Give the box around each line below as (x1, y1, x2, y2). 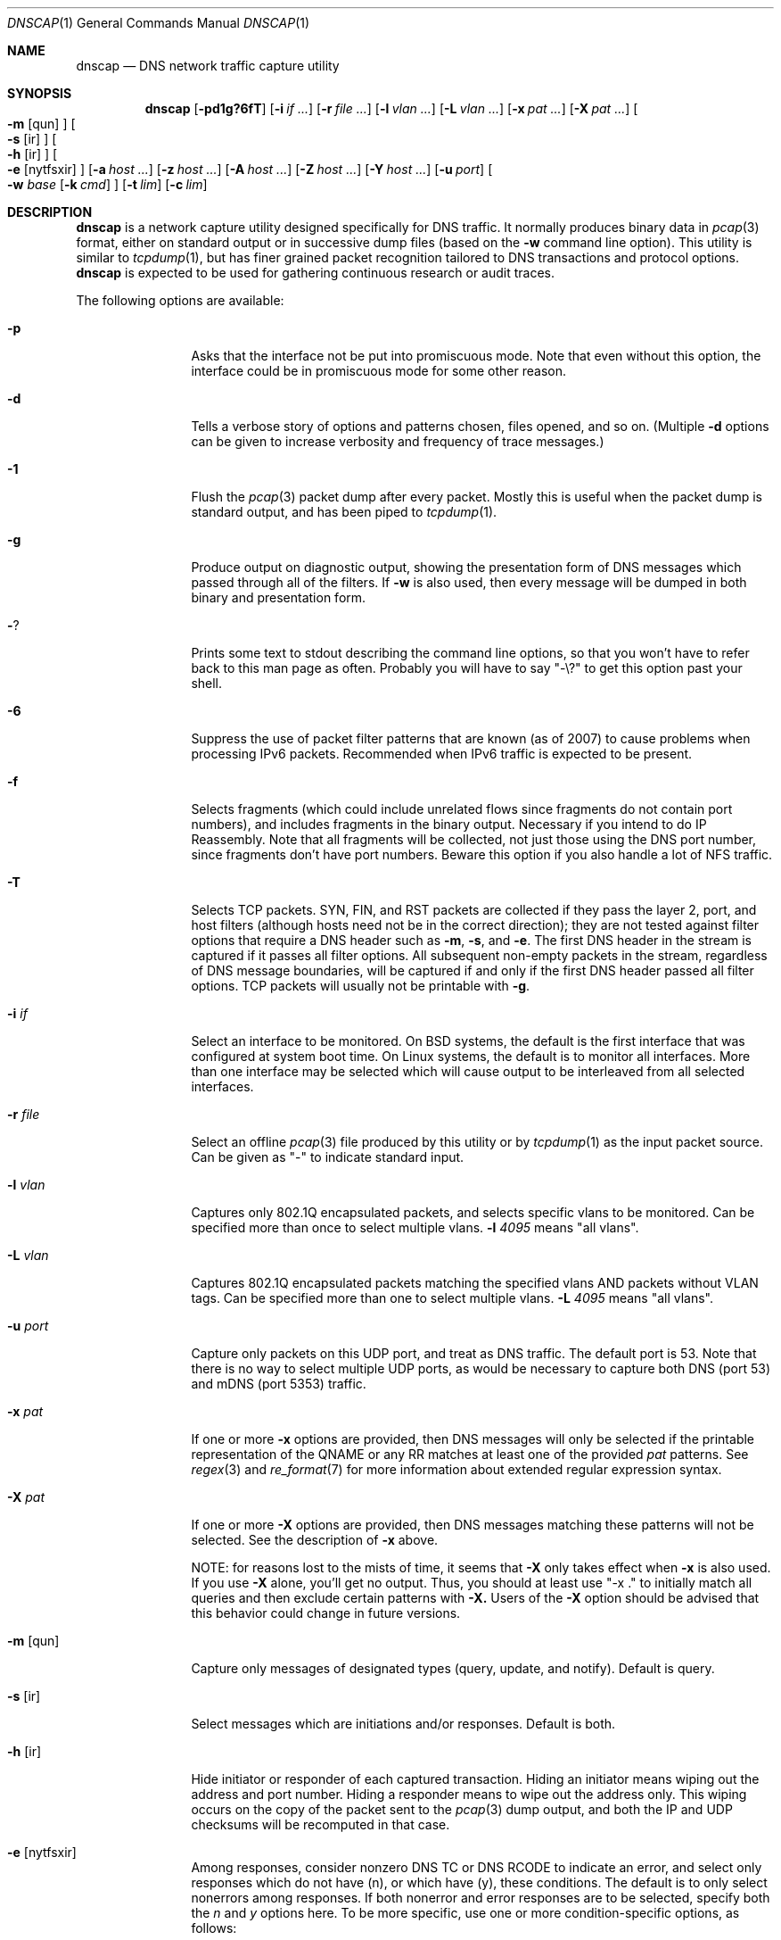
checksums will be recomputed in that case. (191, 1817, 450, 1832)
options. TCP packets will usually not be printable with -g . (191, 978, 530, 993)
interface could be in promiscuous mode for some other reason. (191, 363, 566, 378)
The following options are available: (76, 293, 284, 308)
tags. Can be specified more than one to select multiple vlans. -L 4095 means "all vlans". (191, 1290, 714, 1306)
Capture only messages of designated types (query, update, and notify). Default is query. (191, 1661, 715, 1676)
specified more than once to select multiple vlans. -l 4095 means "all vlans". (191, 1220, 639, 1235)
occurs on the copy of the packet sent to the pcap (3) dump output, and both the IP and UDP (191, 1802, 733, 1817)
